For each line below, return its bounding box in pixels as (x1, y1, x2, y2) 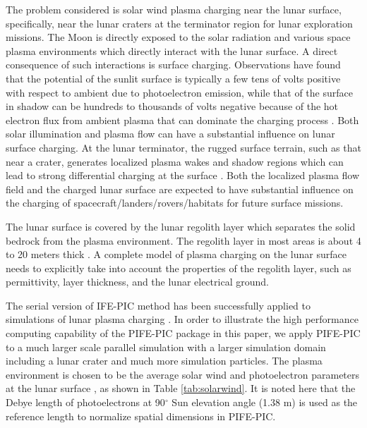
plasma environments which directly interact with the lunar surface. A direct (6, 43, 338, 58)
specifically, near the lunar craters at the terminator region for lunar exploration (6, 16, 353, 30)
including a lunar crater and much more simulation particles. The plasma (6, 353, 323, 368)
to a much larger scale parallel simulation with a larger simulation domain (6, 339, 326, 354)
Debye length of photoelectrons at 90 (6, 395, 165, 410)
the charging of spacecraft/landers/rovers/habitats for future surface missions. (6, 195, 344, 210)
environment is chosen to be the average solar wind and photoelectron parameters (6, 367, 360, 381)
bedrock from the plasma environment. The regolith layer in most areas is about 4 (6, 233, 361, 247)
